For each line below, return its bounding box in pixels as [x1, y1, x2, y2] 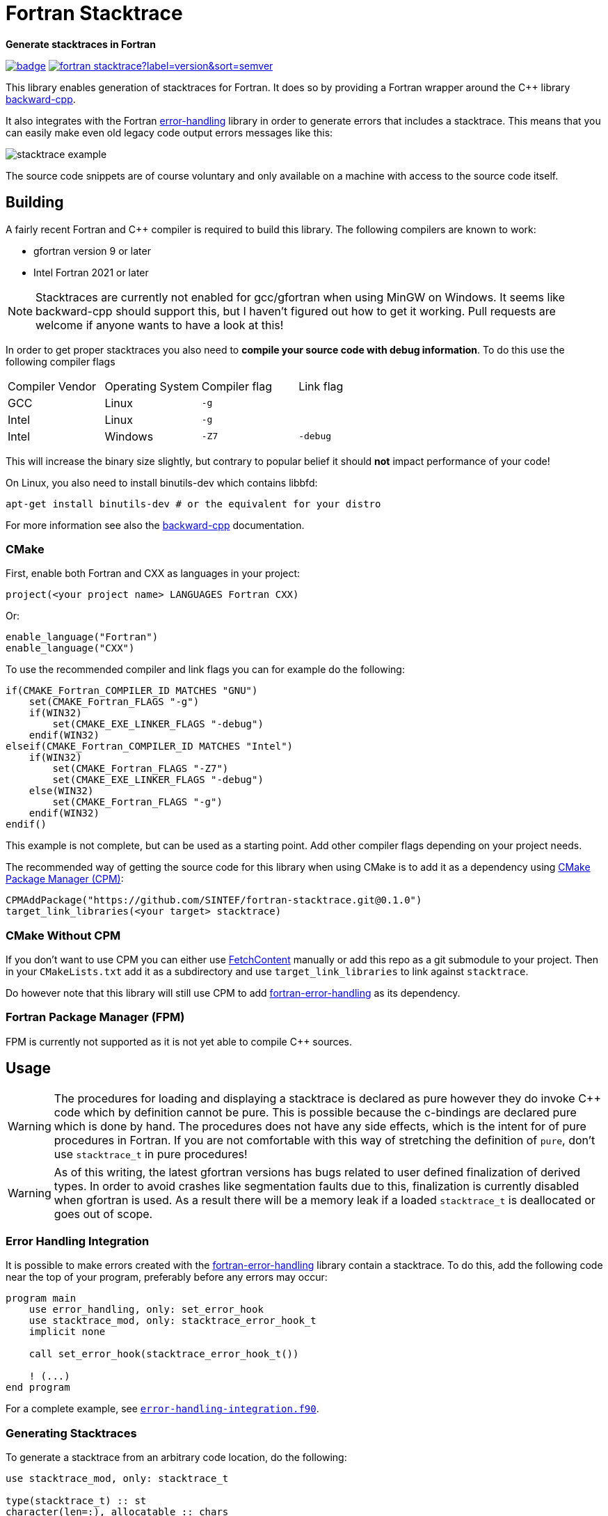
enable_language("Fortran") [6, 631, 159, 643]
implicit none [29, 1326, 106, 1338]
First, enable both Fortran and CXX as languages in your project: [6, 567, 301, 580]
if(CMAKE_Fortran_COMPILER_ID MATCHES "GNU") [6, 685, 258, 697]
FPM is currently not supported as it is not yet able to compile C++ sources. [6, 1035, 353, 1048]
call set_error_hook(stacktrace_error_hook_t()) [29, 1348, 299, 1360]
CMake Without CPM [6, 928, 121, 942]
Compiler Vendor [8, 379, 97, 393]
